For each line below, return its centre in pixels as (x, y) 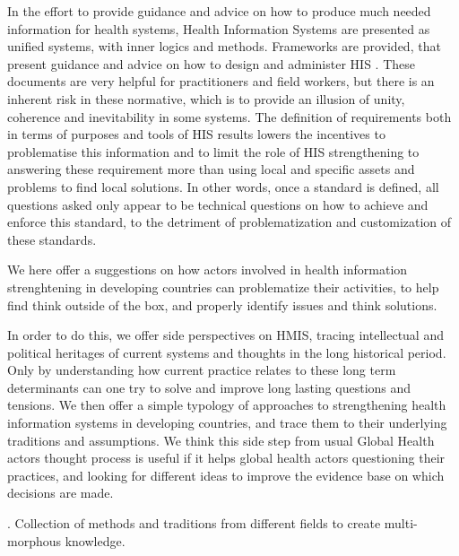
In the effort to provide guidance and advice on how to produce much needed (219, 11)
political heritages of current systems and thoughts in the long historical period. (227, 352)
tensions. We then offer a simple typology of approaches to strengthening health (227, 405)
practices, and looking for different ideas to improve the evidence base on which (226, 475)
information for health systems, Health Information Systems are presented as (219, 28)
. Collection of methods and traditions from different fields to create (194, 523)
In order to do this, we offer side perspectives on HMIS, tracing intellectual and (225, 335)
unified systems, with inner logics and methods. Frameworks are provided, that (224, 46)
